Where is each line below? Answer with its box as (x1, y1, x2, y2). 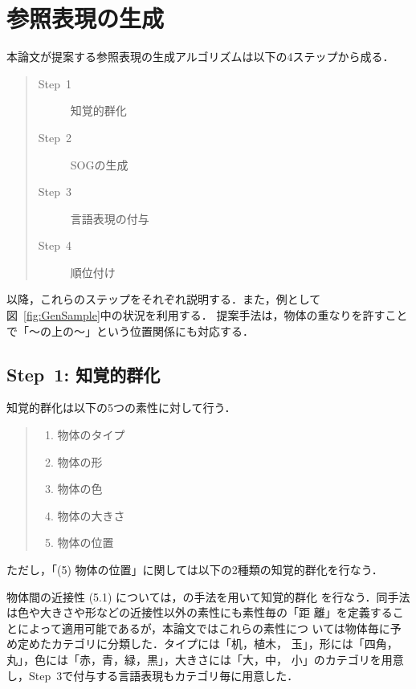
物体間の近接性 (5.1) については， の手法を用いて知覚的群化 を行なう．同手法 (6, 588, 410, 605)
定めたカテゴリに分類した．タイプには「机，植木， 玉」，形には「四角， (17, 635, 398, 652)
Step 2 (38, 128, 72, 145)
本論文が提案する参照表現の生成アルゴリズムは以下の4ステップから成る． (6, 48, 394, 65)
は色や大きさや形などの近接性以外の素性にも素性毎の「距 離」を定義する (6, 604, 393, 621)
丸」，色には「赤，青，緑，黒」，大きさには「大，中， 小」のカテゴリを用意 (6, 650, 404, 667)
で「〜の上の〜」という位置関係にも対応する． (6, 322, 254, 339)
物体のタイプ (57, 426, 125, 443)
